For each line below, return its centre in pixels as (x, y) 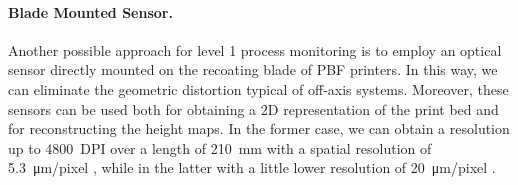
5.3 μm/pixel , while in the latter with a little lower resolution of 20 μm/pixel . (252, 167)
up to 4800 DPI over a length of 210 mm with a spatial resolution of (220, 147)
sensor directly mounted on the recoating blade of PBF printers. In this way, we (253, 69)
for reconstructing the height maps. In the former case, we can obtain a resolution (259, 128)
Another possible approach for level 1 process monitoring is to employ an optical (255, 49)
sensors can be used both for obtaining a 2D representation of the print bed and (253, 108)
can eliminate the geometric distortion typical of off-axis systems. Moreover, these (258, 88)
